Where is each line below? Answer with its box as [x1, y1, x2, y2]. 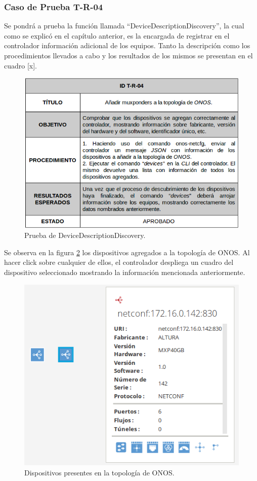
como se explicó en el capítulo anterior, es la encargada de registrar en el [4, 30, 230, 41]
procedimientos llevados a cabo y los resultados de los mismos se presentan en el [4, 50, 253, 60]
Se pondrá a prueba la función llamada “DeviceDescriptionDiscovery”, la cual [4, 20, 244, 31]
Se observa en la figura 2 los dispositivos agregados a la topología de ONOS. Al [4, 247, 250, 257]
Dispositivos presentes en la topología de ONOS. [24, 467, 175, 477]
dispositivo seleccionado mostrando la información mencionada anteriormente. [4, 267, 245, 278]
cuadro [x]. [4, 60, 37, 71]
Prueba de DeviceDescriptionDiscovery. [24, 230, 146, 240]
